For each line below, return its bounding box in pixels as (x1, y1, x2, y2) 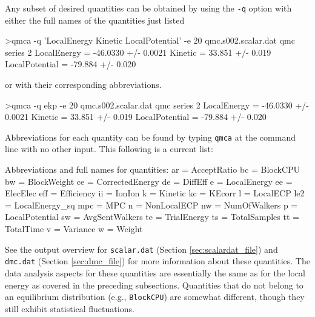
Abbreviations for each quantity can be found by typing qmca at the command (5, 130, 296, 143)
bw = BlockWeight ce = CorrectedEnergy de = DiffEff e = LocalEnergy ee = (5, 175, 293, 187)
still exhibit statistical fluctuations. (5, 302, 134, 315)
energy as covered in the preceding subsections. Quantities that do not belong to (5, 278, 303, 291)
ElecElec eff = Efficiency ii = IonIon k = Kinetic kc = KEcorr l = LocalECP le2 (5, 187, 305, 199)
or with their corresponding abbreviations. (5, 78, 162, 91)
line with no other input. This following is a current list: (5, 142, 213, 155)
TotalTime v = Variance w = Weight (5, 222, 143, 235)
